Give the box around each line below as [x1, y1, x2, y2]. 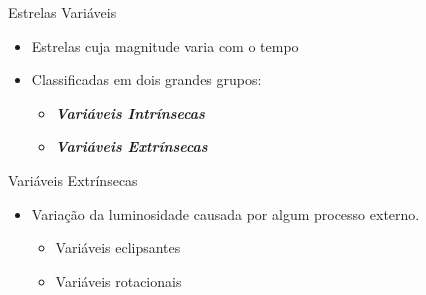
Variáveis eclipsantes [55, 237, 181, 258]
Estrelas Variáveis [8, 2, 117, 22]
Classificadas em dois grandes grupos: [31, 69, 262, 90]
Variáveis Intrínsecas [55, 102, 205, 123]
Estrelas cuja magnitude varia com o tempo [31, 35, 299, 56]
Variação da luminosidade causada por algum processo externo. [31, 203, 420, 224]
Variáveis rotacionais [55, 270, 182, 291]
